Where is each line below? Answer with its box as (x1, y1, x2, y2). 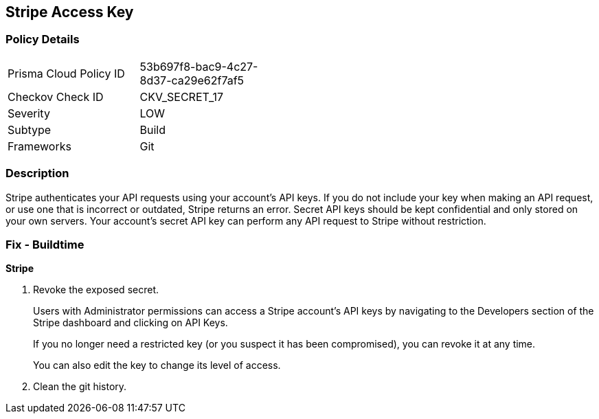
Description (5, 166, 69, 181)
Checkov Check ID (8, 89, 104, 104)
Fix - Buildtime (5, 237, 84, 251)
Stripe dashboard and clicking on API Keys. (33, 317, 228, 329)
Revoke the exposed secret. (33, 284, 159, 296)
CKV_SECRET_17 (139, 89, 224, 104)
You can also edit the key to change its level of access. (33, 359, 281, 372)
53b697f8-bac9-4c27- (139, 59, 258, 73)
